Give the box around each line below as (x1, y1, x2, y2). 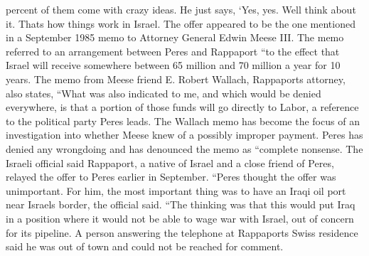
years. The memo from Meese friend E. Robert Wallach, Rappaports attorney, (6, 71, 346, 86)
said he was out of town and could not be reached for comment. (6, 239, 284, 254)
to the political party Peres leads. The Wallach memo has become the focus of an (6, 113, 360, 128)
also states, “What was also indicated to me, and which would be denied (6, 85, 321, 100)
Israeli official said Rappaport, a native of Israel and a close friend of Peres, (6, 155, 334, 170)
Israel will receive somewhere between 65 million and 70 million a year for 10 (6, 58, 341, 73)
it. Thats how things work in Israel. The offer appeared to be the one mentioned (6, 16, 355, 31)
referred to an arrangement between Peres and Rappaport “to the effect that (6, 43, 340, 58)
